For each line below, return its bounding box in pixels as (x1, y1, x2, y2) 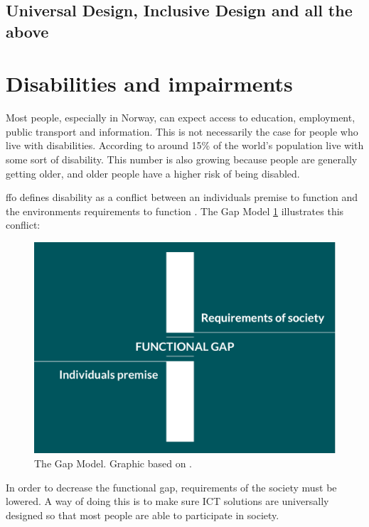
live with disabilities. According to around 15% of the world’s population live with (6, 138, 364, 153)
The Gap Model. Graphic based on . (34, 455, 193, 470)
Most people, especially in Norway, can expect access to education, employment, (6, 110, 355, 125)
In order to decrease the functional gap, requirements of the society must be (6, 479, 337, 494)
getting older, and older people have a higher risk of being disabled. (6, 165, 300, 180)
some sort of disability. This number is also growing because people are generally (6, 152, 358, 167)
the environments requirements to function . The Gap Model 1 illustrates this (6, 203, 344, 218)
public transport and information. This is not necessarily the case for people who (6, 124, 358, 138)
